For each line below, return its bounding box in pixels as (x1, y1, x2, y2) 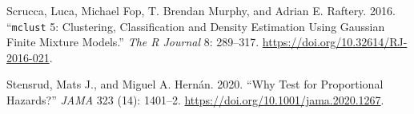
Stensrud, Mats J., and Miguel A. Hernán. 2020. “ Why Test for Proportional (6, 76, 384, 92)
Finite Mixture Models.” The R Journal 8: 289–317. (6, 33, 259, 50)
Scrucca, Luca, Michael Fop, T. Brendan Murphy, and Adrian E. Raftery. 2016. (6, 2, 396, 18)
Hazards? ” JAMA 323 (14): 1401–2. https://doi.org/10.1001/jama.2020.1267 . (6, 92, 384, 108)
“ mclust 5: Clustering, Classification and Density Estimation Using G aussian (6, 18, 385, 34)
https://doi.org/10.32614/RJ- (262, 33, 408, 50)
